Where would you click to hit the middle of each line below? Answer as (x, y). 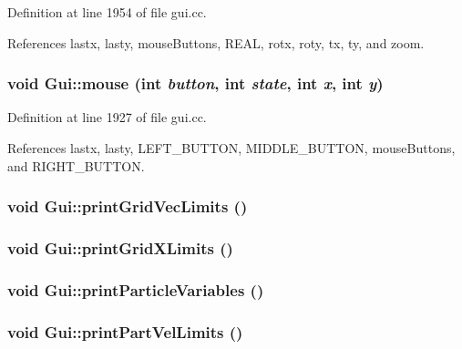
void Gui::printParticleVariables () (136, 289)
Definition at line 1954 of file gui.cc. (107, 12)
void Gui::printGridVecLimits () (128, 206)
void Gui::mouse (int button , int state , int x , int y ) (195, 83)
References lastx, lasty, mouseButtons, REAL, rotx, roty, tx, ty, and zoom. (216, 42)
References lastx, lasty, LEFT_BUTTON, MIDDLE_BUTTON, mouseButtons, (231, 148)
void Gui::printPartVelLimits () (125, 331)
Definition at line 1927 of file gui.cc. (107, 117)
